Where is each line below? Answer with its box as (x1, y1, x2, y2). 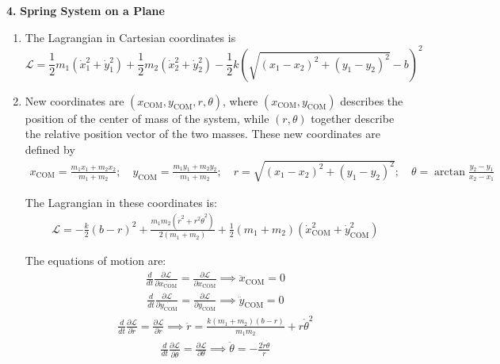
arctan (434, 166, 466, 178)
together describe (311, 109, 395, 126)
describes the (340, 92, 403, 109)
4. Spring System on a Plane (6, 2, 165, 18)
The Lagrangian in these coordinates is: (25, 194, 217, 211)
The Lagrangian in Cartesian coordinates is (25, 29, 236, 45)
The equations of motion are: (25, 252, 166, 269)
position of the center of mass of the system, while (25, 109, 269, 126)
